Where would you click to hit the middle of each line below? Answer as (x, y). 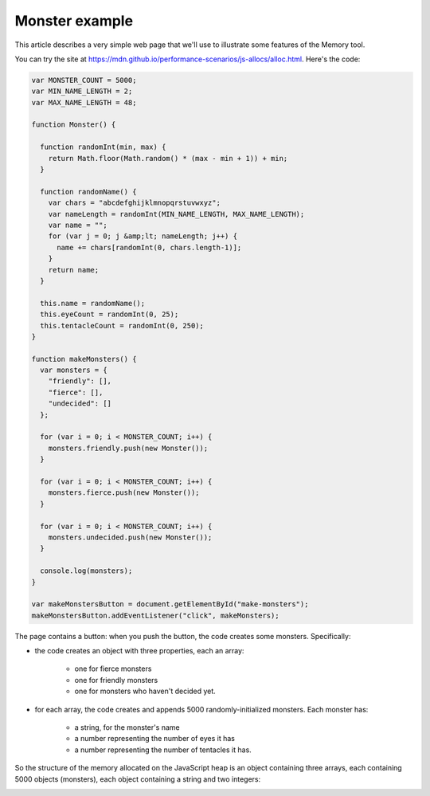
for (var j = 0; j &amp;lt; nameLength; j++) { (143, 236)
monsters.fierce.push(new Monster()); (124, 493)
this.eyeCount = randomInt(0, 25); (109, 314)
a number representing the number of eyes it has (154, 739)
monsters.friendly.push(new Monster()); (128, 448)
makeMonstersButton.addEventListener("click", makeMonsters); (155, 615)
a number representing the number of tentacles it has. (163, 750)
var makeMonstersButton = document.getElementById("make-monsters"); (170, 604)
